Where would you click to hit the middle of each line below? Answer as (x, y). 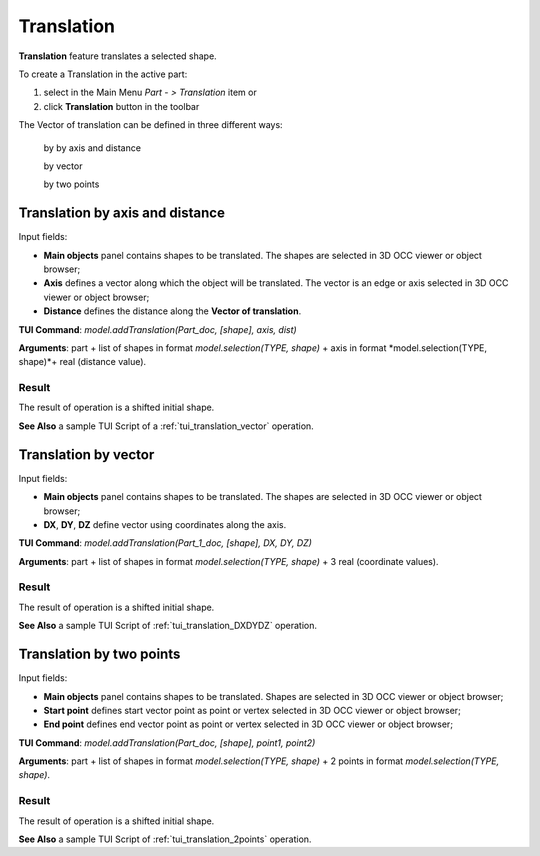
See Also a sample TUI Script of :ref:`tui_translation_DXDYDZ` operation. (168, 626)
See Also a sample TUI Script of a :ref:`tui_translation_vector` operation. (166, 426)
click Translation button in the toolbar (121, 106)
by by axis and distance (92, 147)
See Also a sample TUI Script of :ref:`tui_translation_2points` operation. (165, 839)
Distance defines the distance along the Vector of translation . (172, 311)
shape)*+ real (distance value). (82, 362)
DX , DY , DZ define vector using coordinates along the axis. (165, 524)
